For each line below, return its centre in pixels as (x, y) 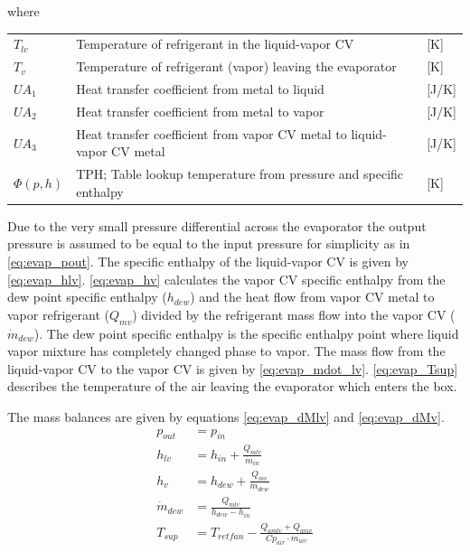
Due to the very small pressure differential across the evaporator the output (217, 225)
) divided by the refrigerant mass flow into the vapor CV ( (294, 314)
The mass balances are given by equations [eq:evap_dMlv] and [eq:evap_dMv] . (226, 416)
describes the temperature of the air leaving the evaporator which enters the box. (232, 386)
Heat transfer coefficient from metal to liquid (200, 89)
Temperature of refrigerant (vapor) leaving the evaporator (236, 66)
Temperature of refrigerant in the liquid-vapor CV (215, 44)
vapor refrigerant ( (58, 314)
